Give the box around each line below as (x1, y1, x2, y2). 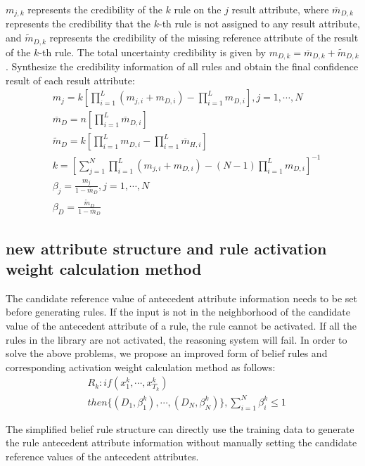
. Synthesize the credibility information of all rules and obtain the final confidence (6, 58, 359, 73)
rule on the (174, 2, 222, 16)
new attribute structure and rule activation (6, 237, 327, 259)
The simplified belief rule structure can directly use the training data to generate (6, 421, 354, 436)
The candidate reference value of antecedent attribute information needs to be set (6, 290, 358, 305)
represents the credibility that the (6, 16, 151, 31)
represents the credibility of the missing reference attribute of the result (49, 30, 359, 45)
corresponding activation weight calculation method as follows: (6, 359, 276, 374)
